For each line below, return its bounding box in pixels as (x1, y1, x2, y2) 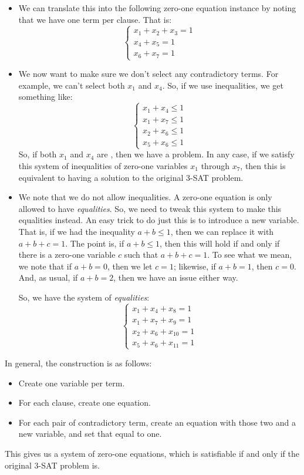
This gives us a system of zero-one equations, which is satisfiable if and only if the (5, 447, 299, 459)
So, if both (18, 148, 57, 160)
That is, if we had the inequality (18, 225, 135, 237)
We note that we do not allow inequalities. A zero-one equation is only (18, 191, 272, 203)
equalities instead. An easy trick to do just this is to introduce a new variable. (18, 214, 299, 226)
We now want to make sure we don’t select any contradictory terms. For (18, 68, 279, 80)
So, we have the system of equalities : (18, 291, 150, 303)
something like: (18, 90, 73, 103)
